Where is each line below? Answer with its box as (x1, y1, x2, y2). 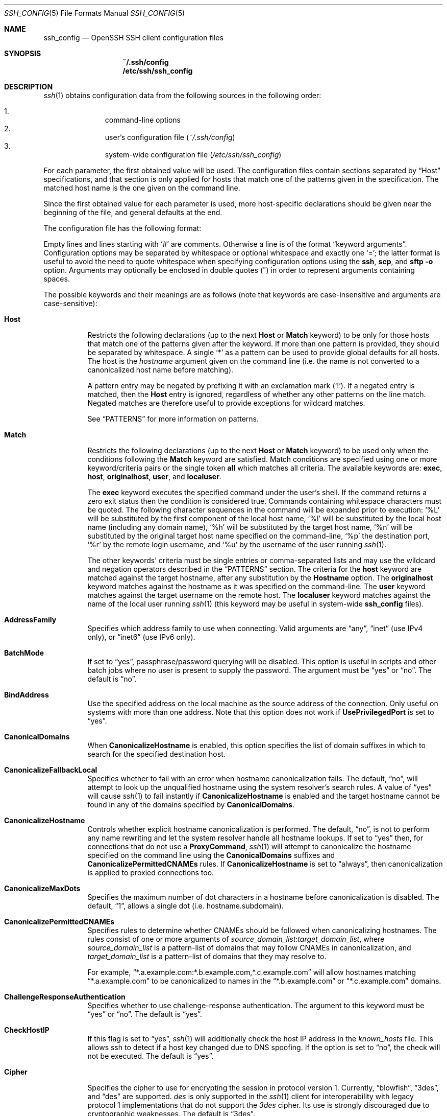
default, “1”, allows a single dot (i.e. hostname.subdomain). (87, 901, 284, 910)
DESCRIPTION (4, 82, 53, 91)
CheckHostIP (4, 1026, 49, 1034)
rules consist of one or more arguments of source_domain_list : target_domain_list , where (87, 935, 385, 943)
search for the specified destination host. (87, 750, 226, 758)
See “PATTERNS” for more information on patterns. (87, 414, 259, 423)
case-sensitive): (43, 299, 97, 308)
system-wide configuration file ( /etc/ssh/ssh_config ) (105, 150, 282, 159)
